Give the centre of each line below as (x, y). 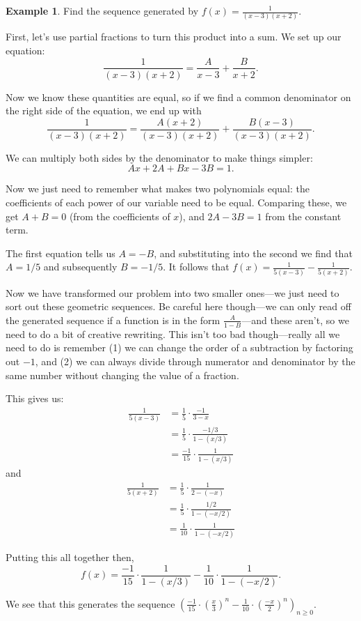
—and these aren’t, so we (295, 320)
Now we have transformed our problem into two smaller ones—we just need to (173, 292)
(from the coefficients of (120, 216)
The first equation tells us (61, 253)
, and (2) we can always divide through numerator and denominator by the (195, 361)
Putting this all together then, (70, 557)
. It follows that (196, 267)
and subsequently (80, 267)
